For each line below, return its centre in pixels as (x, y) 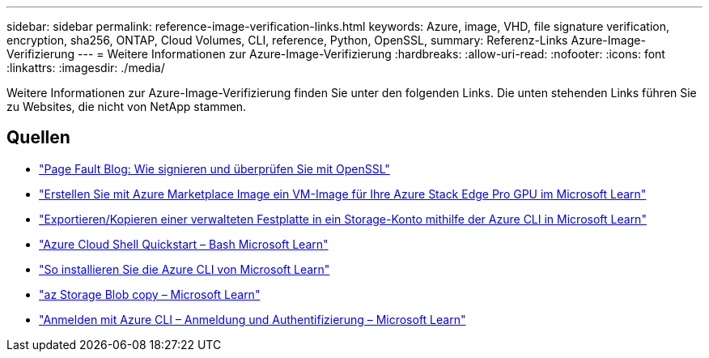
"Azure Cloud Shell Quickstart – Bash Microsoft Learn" (184, 244)
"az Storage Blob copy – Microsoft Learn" (150, 294)
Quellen (38, 138)
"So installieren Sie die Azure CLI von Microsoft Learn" (185, 269)
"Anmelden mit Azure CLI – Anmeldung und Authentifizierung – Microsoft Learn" (253, 319)
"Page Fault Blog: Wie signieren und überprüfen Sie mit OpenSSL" (214, 168)
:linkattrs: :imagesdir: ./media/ (86, 68)
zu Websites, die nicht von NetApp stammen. (127, 107)
